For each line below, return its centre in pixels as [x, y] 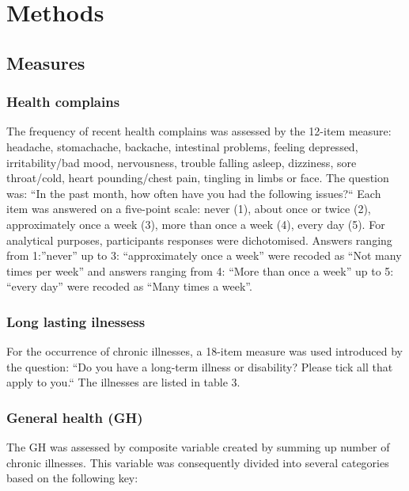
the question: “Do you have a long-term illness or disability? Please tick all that [200, 366]
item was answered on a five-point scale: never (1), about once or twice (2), [189, 209]
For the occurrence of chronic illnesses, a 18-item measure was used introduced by [204, 351]
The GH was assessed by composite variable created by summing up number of [198, 447]
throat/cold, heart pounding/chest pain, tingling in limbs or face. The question [198, 178]
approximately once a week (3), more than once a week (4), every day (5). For [196, 224]
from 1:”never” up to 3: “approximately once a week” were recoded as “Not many [204, 255]
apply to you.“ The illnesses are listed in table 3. [123, 382]
